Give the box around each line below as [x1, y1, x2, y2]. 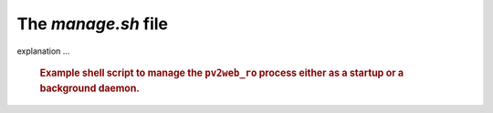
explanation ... [16, 46, 70, 56]
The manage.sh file [16, 14, 169, 34]
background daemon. [39, 82, 141, 95]
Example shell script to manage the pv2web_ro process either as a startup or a [39, 67, 404, 79]
